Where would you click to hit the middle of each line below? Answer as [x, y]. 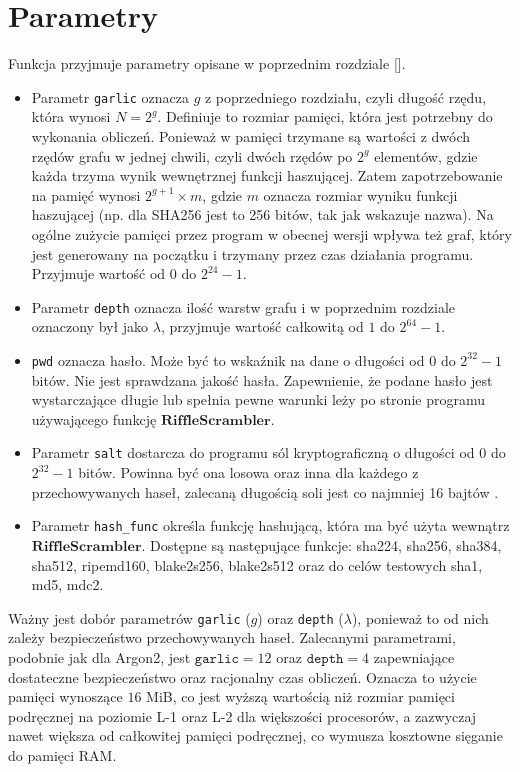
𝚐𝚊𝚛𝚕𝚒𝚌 [216, 658]
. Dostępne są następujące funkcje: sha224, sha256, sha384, [321, 544]
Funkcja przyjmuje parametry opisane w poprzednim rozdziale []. [207, 63]
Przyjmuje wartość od [98, 273]
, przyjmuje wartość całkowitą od [262, 326]
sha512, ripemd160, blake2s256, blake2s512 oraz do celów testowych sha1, [257, 564]
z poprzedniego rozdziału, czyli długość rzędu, [345, 96]
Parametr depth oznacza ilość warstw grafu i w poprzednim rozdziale [243, 306]
